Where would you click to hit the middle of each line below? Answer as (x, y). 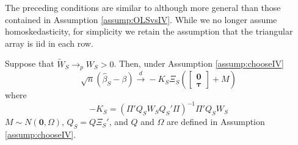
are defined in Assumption (216, 122)
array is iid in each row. (49, 43)
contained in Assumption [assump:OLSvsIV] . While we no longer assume (141, 19)
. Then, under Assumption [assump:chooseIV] (199, 63)
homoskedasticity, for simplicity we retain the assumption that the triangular (149, 31)
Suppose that (30, 63)
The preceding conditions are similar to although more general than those (143, 7)
